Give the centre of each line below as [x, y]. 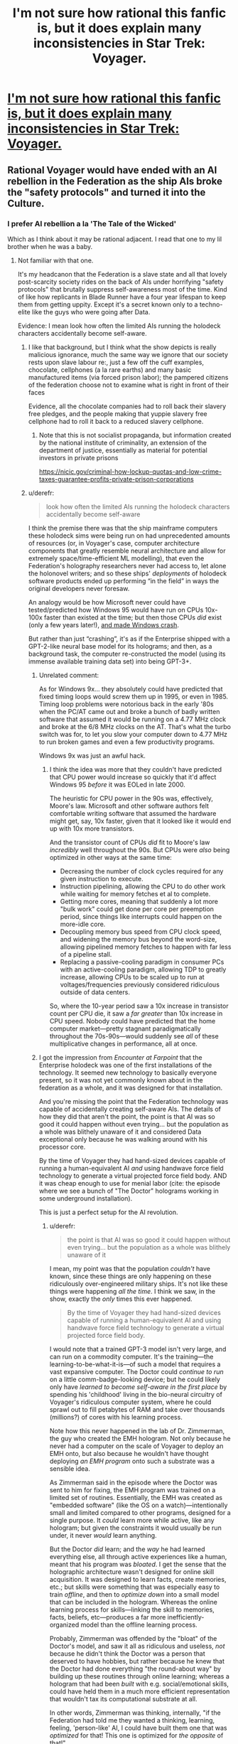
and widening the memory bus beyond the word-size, [139, 939]
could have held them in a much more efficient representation [140, 1691]
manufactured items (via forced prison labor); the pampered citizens [128, 377]
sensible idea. [70, 1468]
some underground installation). [86, 1198]
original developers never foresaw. [79, 588]
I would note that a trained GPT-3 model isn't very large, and [138, 1349]
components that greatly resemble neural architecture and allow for [127, 551]
